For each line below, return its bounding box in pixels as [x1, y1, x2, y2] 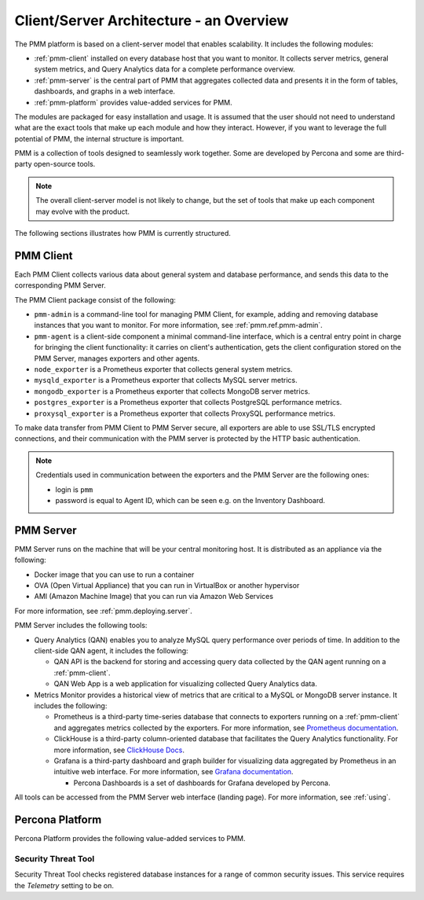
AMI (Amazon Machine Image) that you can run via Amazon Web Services [34, 592, 274, 601]
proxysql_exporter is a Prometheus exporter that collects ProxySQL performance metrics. [34, 409, 335, 418]
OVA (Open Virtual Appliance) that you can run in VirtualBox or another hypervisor [34, 581, 300, 590]
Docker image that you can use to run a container [34, 570, 195, 579]
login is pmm [55, 484, 93, 494]
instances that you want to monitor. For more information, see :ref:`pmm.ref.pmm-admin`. [34, 321, 323, 330]
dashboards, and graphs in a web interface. [34, 86, 176, 96]
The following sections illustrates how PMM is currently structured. [14, 229, 232, 238]
